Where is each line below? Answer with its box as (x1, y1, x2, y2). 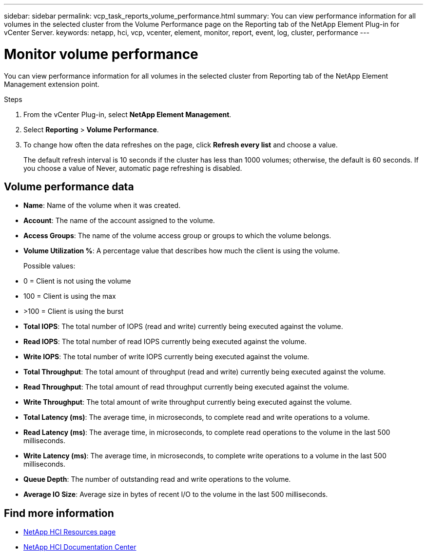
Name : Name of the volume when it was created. (23, 201, 181, 210)
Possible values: (23, 262, 76, 270)
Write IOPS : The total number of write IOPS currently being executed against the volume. (23, 352, 310, 361)
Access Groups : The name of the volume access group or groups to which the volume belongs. (23, 231, 331, 240)
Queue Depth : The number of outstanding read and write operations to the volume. (23, 475, 291, 484)
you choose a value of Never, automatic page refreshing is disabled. (23, 164, 242, 172)
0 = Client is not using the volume (23, 277, 131, 286)
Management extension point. (4, 80, 99, 88)
